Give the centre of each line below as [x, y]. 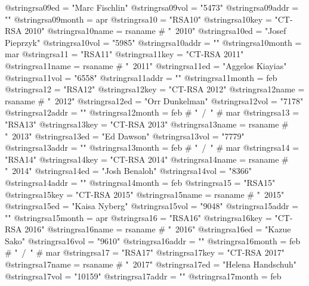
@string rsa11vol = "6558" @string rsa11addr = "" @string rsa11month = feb [141, 77]
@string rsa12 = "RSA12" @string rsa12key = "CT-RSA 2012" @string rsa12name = [155, 89]
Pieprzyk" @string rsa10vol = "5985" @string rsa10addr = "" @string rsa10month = [153, 42]
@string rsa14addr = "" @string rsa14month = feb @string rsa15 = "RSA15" [140, 182]
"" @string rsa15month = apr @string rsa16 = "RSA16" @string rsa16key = [138, 217]
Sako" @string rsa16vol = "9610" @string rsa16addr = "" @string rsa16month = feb [153, 240]
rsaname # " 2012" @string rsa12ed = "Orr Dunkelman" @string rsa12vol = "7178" [154, 100]
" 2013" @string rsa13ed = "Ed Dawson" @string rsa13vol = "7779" [125, 136]
